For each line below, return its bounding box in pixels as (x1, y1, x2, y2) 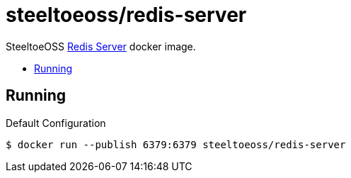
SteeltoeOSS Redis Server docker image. (6, 40, 196, 52)
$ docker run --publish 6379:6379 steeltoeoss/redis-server (6, 138, 346, 150)
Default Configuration (6, 116, 106, 129)
